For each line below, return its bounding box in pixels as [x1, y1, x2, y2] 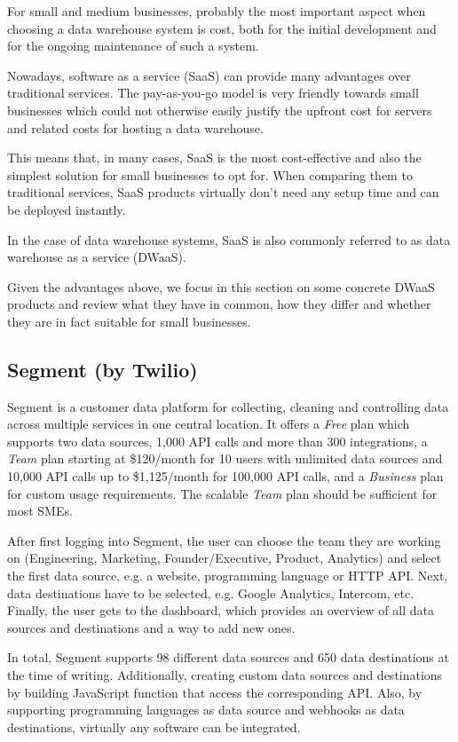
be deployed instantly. [7, 200, 126, 218]
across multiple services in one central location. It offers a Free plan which [7, 414, 410, 433]
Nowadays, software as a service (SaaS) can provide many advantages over [7, 66, 411, 84]
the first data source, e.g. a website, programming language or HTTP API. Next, [7, 566, 448, 585]
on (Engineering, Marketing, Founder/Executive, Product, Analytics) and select [7, 549, 442, 567]
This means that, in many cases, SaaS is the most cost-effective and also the [7, 148, 422, 167]
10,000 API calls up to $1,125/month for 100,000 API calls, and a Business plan [7, 467, 444, 485]
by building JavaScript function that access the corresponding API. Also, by [7, 683, 422, 701]
